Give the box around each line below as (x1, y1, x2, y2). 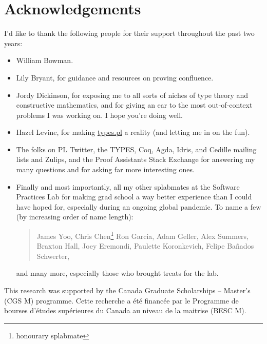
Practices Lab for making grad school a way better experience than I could (16, 191, 252, 202)
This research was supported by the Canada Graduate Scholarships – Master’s (4, 285, 251, 296)
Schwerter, (36, 250, 70, 261)
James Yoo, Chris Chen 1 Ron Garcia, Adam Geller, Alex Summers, (36, 229, 249, 241)
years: (4, 37, 23, 48)
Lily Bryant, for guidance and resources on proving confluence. (16, 72, 214, 83)
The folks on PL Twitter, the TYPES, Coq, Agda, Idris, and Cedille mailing (16, 144, 257, 154)
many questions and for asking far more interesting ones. (16, 164, 195, 175)
